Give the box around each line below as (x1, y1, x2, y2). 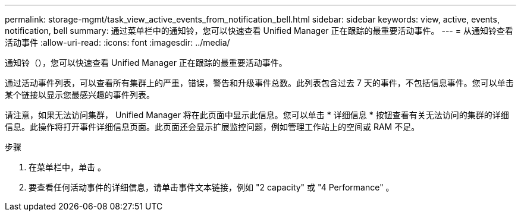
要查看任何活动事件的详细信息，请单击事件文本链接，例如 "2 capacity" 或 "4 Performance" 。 (29, 182, 394, 192)
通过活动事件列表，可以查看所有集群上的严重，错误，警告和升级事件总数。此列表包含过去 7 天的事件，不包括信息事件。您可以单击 (5, 78, 514, 88)
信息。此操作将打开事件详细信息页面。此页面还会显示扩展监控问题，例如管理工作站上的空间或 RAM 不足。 (5, 122, 420, 132)
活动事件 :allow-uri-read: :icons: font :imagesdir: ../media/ (5, 37, 230, 47)
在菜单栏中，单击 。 (29, 162, 106, 172)
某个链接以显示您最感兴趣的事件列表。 (5, 90, 155, 100)
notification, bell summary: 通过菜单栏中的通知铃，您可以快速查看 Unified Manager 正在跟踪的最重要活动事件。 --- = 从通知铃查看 (5, 26, 513, 36)
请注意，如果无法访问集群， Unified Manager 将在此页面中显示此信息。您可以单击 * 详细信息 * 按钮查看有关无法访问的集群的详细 (5, 110, 509, 120)
